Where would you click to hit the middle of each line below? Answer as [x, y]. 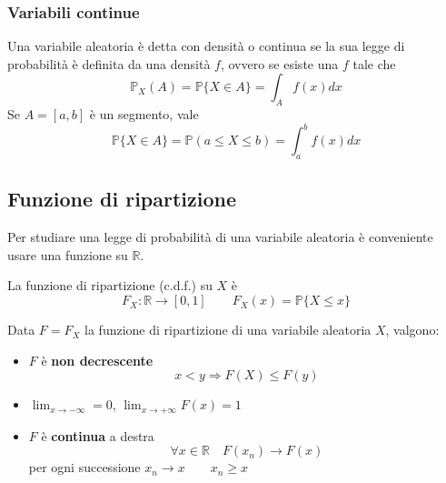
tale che [374, 63]
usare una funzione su [68, 254]
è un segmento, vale [144, 114]
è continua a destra [98, 435]
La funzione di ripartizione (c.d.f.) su [110, 285]
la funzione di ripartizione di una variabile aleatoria [228, 330]
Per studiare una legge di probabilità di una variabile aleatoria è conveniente [220, 237]
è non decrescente [97, 360]
